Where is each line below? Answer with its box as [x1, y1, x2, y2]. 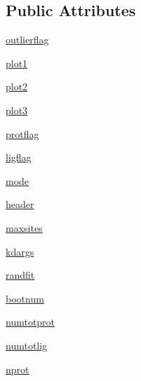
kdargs [6, 244, 34, 258]
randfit [6, 268, 35, 282]
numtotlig [6, 338, 48, 352]
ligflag [6, 150, 32, 165]
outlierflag [6, 32, 49, 47]
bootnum [6, 291, 44, 305]
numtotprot [6, 314, 55, 329]
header [6, 197, 34, 212]
